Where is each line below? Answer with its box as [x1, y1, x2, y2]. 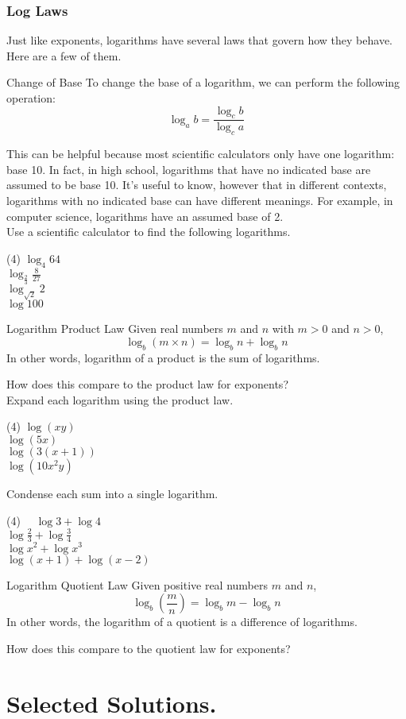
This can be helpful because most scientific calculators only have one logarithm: [6, 145, 395, 162]
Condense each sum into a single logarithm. [6, 485, 218, 501]
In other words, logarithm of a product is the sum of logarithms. [6, 349, 320, 365]
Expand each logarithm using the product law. [6, 391, 234, 408]
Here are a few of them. [6, 47, 122, 64]
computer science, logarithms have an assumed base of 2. [6, 207, 284, 224]
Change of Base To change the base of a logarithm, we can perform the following [6, 74, 400, 91]
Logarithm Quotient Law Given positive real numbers [6, 576, 268, 593]
